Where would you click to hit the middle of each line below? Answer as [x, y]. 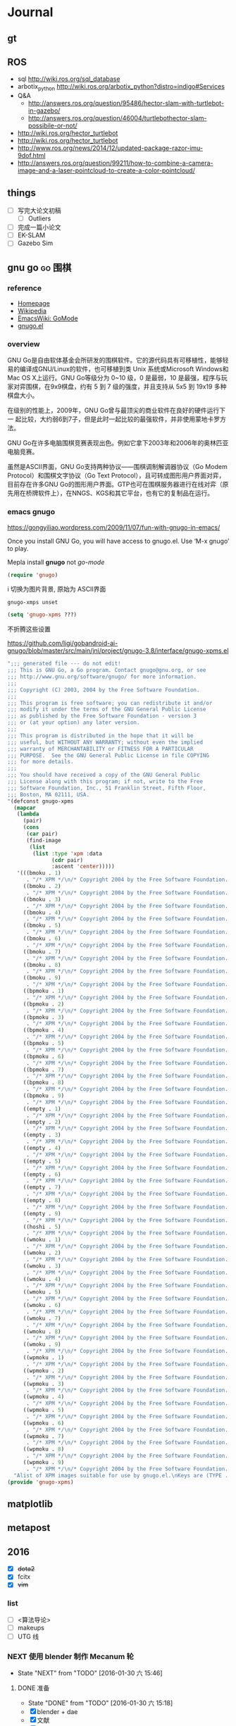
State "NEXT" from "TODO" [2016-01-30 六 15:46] [90, 1673]
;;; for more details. [41, 762]
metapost [29, 1528]
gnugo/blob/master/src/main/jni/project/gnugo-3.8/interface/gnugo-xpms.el [118, 651]
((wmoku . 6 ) [42, 1306]
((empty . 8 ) [42, 1201]
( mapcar [25, 808]
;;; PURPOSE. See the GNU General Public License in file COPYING [108, 755]
